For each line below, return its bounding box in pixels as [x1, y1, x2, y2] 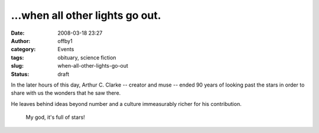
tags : [11, 54, 24, 61]
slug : [11, 62, 24, 69]
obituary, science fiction [57, 54, 116, 61]
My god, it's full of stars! [25, 114, 85, 121]
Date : [11, 29, 25, 36]
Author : [11, 37, 31, 44]
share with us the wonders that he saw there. [11, 89, 121, 97]
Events [57, 46, 74, 53]
